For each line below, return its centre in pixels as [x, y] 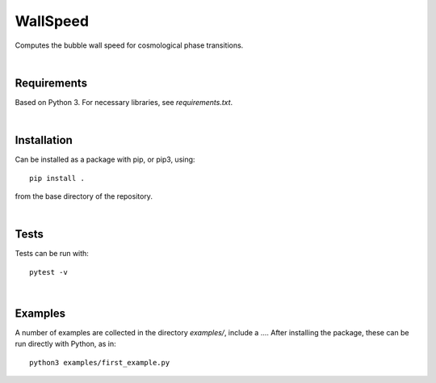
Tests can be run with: [52, 254]
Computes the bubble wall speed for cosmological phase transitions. [129, 45]
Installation [44, 140]
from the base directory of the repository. [84, 196]
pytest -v [48, 272]
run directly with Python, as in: [65, 344]
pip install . [57, 178]
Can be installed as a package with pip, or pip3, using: [105, 160]
